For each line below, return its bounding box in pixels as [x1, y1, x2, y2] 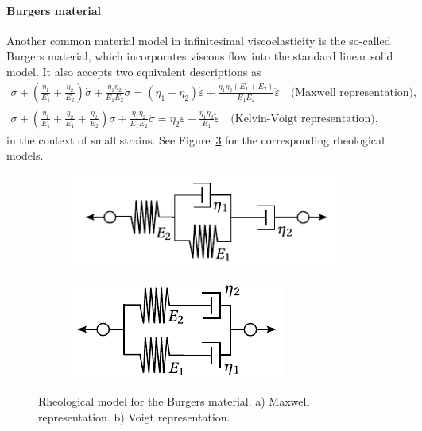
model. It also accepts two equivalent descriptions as [6, 63, 261, 79]
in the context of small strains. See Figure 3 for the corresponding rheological [6, 131, 385, 148]
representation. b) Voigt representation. [38, 409, 230, 425]
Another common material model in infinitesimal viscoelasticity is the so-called [6, 32, 391, 48]
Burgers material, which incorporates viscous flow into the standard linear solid [6, 48, 393, 64]
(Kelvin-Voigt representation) [230, 113, 375, 125]
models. [6, 147, 44, 164]
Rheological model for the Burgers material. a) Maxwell [38, 393, 310, 410]
